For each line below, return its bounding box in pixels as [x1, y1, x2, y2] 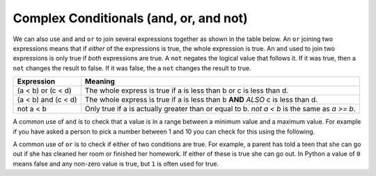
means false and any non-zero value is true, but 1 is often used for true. [13, 159, 219, 168]
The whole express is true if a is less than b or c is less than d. [84, 86, 289, 95]
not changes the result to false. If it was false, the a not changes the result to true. [13, 63, 251, 72]
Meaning [84, 77, 115, 86]
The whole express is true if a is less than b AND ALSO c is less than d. [84, 95, 318, 104]
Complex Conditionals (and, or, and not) [13, 10, 249, 26]
